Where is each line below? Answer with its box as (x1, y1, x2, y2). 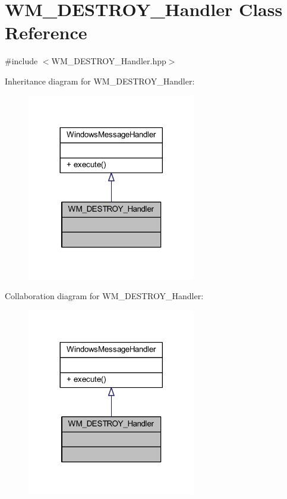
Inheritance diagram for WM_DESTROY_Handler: (5, 74, 195, 87)
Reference (5, 20, 87, 45)
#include (5, 55, 38, 67)
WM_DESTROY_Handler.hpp (51, 55, 166, 67)
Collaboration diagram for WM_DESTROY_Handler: (5, 290, 204, 302)
